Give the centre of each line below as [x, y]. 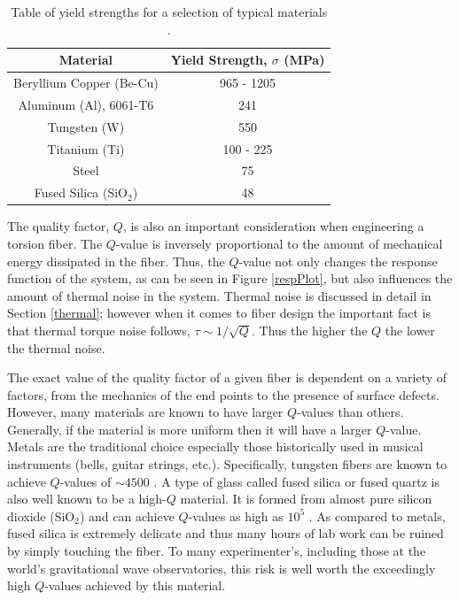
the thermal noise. [56, 347]
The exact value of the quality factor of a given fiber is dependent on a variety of [227, 377]
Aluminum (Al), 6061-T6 [86, 104]
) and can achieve [127, 515]
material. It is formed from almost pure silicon [306, 499]
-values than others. [350, 412]
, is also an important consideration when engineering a [273, 226]
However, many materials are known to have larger [145, 412]
